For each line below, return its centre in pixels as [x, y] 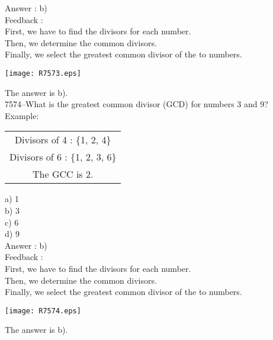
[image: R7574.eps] [43, 311]
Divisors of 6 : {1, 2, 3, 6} [63, 157]
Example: [22, 115]
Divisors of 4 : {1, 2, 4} [63, 140]
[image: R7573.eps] [43, 73]
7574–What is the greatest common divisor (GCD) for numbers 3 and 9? [136, 104]
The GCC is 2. [63, 174]
